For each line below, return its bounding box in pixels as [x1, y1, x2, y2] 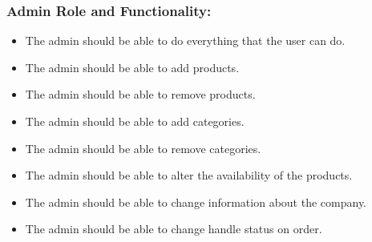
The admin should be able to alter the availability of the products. [25, 167, 353, 184]
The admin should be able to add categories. [25, 113, 245, 129]
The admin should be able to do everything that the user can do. [25, 32, 346, 49]
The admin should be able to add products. [25, 58, 240, 75]
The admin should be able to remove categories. [25, 139, 261, 156]
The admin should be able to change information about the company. [25, 193, 367, 210]
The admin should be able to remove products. [25, 86, 256, 103]
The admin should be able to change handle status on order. [25, 220, 322, 237]
